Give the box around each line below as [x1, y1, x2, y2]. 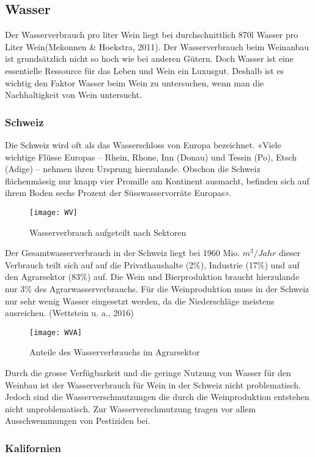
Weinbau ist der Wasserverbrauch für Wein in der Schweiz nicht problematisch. [5, 378, 301, 391]
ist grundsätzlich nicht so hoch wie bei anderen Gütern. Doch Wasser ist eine [5, 52, 294, 65]
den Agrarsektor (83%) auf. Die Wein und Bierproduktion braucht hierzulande [5, 270, 300, 283]
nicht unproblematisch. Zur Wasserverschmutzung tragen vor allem [5, 402, 256, 415]
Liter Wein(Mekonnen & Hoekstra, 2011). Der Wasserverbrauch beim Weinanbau [5, 40, 309, 53]
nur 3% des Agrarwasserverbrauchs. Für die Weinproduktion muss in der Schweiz [5, 282, 309, 295]
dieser [279, 246, 301, 259]
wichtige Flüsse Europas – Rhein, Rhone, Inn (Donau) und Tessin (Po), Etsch [5, 150, 297, 163]
